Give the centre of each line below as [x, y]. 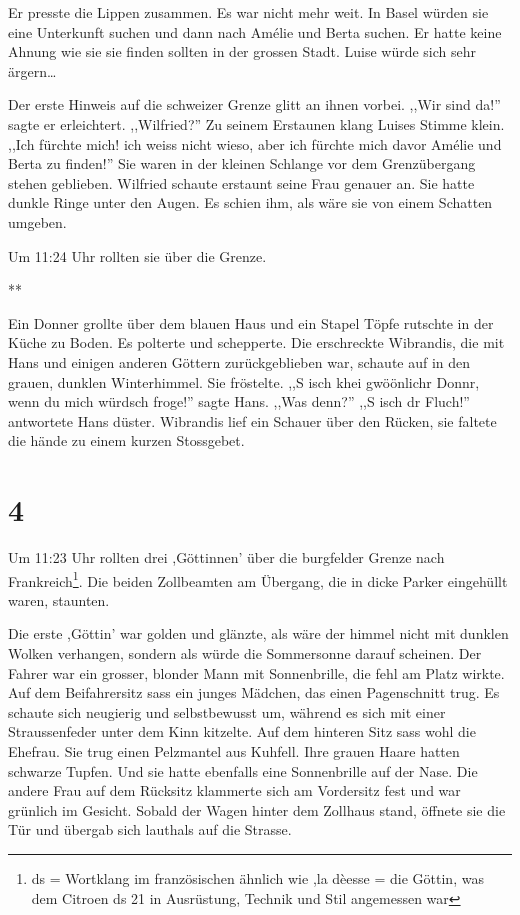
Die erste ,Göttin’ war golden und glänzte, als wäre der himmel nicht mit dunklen [258, 633]
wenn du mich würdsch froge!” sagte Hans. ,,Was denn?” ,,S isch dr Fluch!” [239, 401]
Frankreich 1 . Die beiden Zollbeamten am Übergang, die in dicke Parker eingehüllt [258, 579]
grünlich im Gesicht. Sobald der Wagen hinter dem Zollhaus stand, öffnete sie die [257, 809]
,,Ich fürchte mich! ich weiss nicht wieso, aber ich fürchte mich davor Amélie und [255, 143]
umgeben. [37, 221]
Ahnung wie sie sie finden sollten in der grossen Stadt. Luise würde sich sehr [242, 51]
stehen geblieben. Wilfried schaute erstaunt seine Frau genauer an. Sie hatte [241, 182]
